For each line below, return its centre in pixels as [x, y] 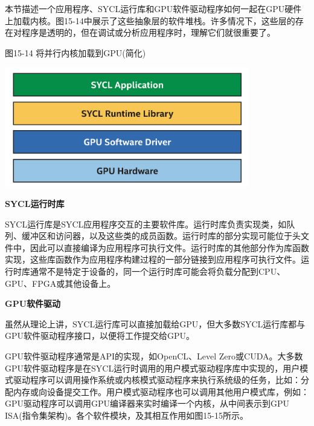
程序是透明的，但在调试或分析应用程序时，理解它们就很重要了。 [148, 32]
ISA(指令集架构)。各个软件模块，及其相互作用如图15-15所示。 [127, 415]
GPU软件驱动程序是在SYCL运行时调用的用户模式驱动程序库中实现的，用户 [152, 368]
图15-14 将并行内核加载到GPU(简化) [75, 52]
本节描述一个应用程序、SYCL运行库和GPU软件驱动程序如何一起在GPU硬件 [153, 8]
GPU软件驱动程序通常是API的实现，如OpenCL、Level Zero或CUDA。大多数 [154, 356]
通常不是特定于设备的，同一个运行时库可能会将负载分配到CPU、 [158, 271]
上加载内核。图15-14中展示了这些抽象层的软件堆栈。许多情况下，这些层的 [150, 20]
